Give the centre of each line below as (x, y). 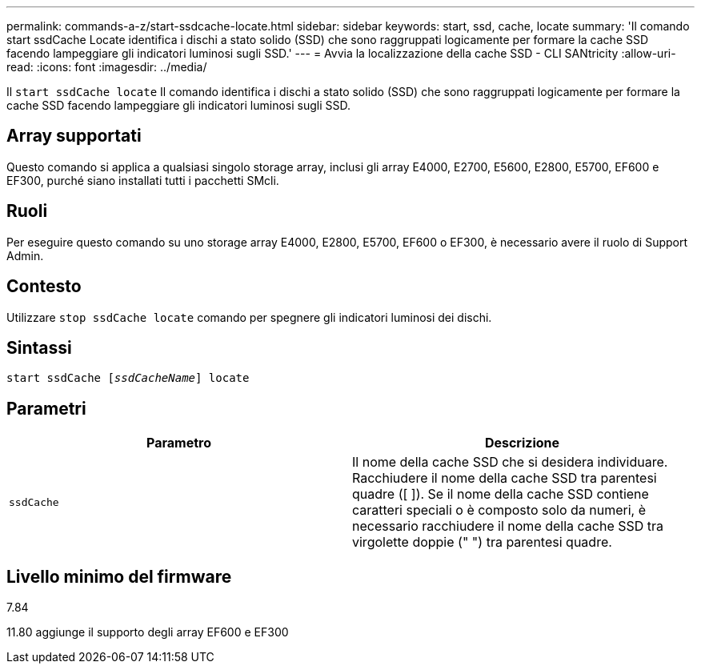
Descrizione (522, 443)
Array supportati (74, 136)
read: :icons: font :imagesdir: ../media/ (107, 67)
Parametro (179, 443)
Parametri (46, 408)
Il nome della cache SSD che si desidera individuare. (510, 462)
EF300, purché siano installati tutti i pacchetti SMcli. (143, 180)
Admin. (25, 255)
